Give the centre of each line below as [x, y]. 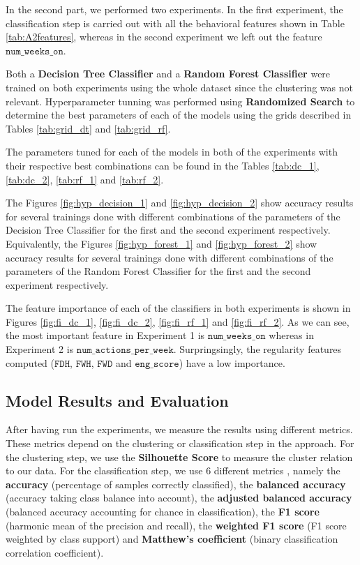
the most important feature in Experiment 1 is [105, 335]
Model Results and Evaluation [117, 400]
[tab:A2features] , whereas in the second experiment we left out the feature [164, 37]
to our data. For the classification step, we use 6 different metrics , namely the [173, 470]
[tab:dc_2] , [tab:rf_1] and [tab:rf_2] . [85, 179]
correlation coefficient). [55, 552]
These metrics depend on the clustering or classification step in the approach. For [180, 443]
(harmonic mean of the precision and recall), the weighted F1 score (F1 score [176, 525]
